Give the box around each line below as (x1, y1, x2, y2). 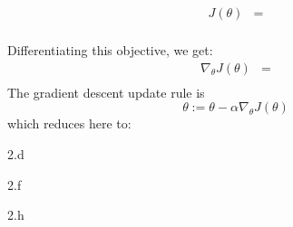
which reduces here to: (7, 114, 132, 133)
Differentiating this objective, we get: (7, 41, 213, 60)
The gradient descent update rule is (7, 82, 205, 101)
